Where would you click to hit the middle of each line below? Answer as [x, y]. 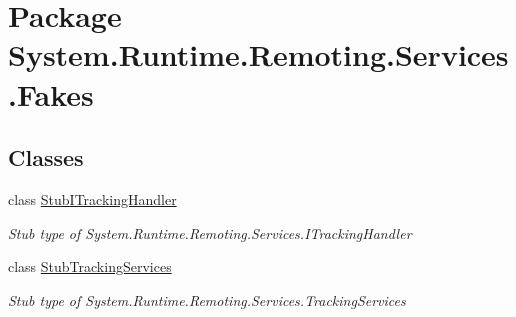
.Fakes [51, 93]
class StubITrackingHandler [92, 198]
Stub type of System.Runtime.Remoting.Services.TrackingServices [207, 299]
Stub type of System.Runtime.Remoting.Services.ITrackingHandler [210, 232]
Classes [46, 157]
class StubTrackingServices [90, 266]
